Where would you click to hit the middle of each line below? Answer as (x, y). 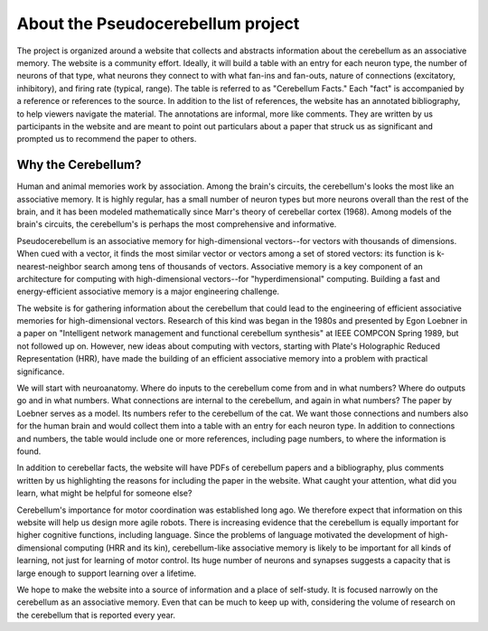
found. (29, 451)
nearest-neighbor (49, 266)
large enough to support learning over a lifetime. (107, 573)
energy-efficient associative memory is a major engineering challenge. (148, 292)
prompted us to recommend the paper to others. (107, 139)
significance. (41, 372)
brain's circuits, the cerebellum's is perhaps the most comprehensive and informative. (177, 224)
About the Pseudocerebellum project (158, 24)
